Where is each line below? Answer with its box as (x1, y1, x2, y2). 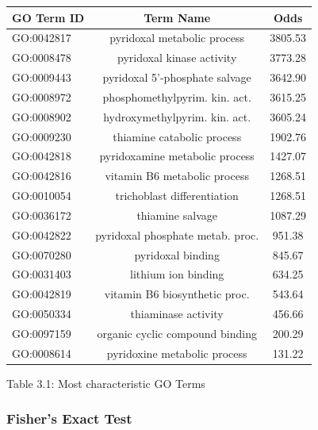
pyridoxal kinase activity (117, 49, 237, 66)
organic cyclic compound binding (97, 325, 257, 341)
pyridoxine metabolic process (106, 344, 247, 361)
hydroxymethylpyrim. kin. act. (103, 108, 251, 125)
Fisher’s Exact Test (6, 409, 132, 428)
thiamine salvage (136, 206, 217, 223)
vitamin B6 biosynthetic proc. (104, 286, 250, 302)
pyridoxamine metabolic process (99, 148, 255, 164)
